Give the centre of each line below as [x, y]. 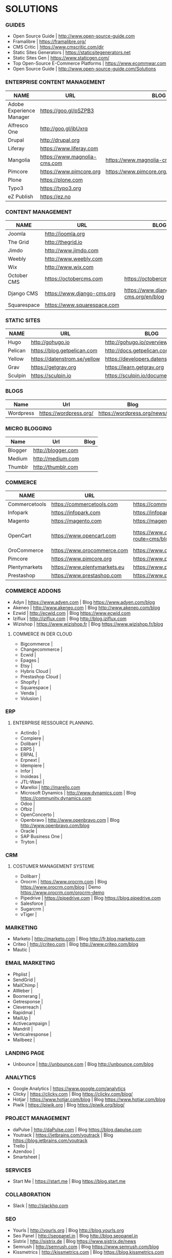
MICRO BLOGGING [29, 428]
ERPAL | [29, 754]
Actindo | [30, 732]
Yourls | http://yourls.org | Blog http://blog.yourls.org [68, 1230]
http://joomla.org [65, 234]
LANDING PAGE [25, 1053]
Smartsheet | [26, 1157]
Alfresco [18, 125]
